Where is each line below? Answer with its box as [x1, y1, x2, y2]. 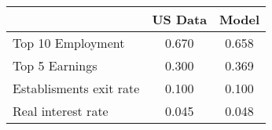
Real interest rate [13, 102, 108, 120]
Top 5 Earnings [13, 56, 97, 74]
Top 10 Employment [13, 34, 125, 52]
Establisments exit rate [13, 79, 140, 97]
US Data [152, 10, 208, 28]
